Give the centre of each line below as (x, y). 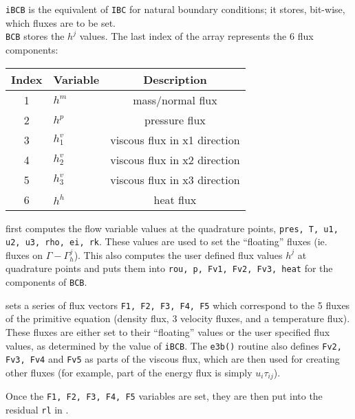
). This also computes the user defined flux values (178, 254)
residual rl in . (37, 409)
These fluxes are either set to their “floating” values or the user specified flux (168, 331)
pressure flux (175, 120)
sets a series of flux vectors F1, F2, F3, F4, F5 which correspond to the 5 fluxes (178, 305)
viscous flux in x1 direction (175, 139)
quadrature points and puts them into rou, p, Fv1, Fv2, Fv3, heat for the (169, 268)
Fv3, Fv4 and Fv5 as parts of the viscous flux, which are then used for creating (173, 359)
